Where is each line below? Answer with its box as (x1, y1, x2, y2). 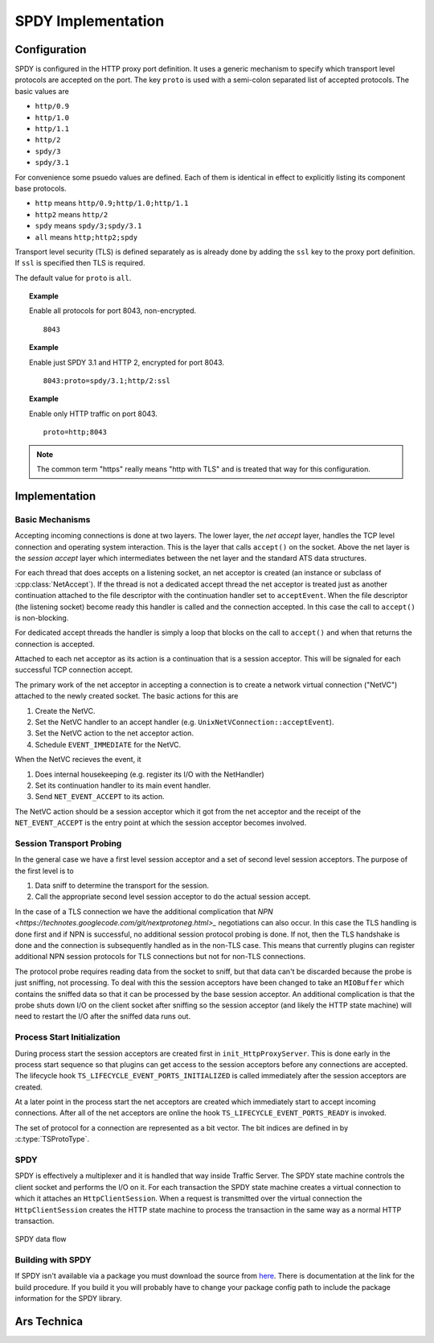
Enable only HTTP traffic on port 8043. (29, 409, 158, 418)
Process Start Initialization (14, 1032, 121, 1043)
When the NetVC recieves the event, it (14, 755, 141, 764)
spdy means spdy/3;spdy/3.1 (35, 221, 142, 231)
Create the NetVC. (35, 706, 96, 715)
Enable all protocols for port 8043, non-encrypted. (29, 306, 197, 315)
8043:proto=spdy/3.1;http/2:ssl (43, 377, 170, 385)
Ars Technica (14, 1315, 84, 1329)
